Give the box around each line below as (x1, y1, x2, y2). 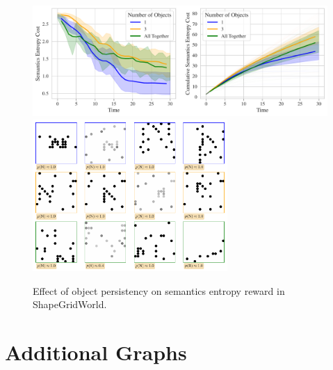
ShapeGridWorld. (33, 297, 107, 312)
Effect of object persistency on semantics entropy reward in (33, 283, 285, 298)
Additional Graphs (5, 338, 187, 367)
